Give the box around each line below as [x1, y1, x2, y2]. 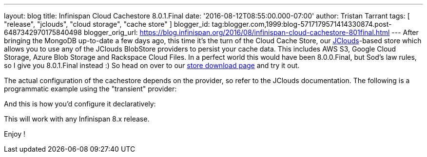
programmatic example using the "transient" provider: [4, 85, 177, 93]
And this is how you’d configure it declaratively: [4, 100, 156, 108]
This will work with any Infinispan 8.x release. [4, 115, 150, 123]
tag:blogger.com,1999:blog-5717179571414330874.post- [212, 20, 392, 28]
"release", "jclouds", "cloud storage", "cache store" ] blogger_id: [4, 20, 210, 28]
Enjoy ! [4, 130, 26, 138]
